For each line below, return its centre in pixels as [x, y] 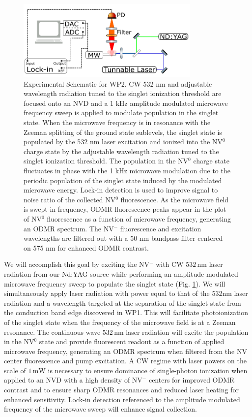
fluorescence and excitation [161, 228]
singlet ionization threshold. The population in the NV [106, 161]
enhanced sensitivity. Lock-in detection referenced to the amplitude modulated [122, 399]
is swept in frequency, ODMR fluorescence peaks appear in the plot [125, 209]
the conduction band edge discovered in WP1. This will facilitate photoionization [126, 312]
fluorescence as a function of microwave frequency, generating [139, 218]
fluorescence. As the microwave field [175, 199]
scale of [15, 370]
